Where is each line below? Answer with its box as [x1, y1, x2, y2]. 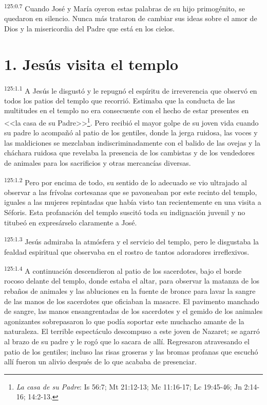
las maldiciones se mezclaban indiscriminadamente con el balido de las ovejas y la [4, 137, 260, 148]
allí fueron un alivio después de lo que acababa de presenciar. [4, 356, 197, 367]
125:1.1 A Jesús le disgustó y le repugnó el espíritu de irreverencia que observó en [4, 83, 257, 96]
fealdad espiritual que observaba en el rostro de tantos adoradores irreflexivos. [4, 246, 250, 257]
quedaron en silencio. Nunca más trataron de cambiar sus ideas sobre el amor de [4, 13, 257, 24]
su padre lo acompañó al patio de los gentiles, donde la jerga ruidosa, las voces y [4, 127, 258, 138]
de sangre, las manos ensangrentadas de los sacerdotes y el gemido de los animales [4, 306, 263, 316]
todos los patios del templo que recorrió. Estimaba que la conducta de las [4, 95, 235, 105]
